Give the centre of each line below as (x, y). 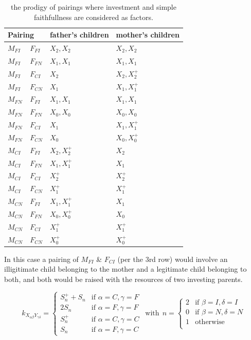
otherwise (210, 322)
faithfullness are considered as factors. (94, 17)
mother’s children (148, 35)
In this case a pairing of (41, 259)
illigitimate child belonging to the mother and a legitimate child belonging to (126, 269)
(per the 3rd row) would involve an (173, 259)
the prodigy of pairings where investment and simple (93, 7)
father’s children (79, 35)
